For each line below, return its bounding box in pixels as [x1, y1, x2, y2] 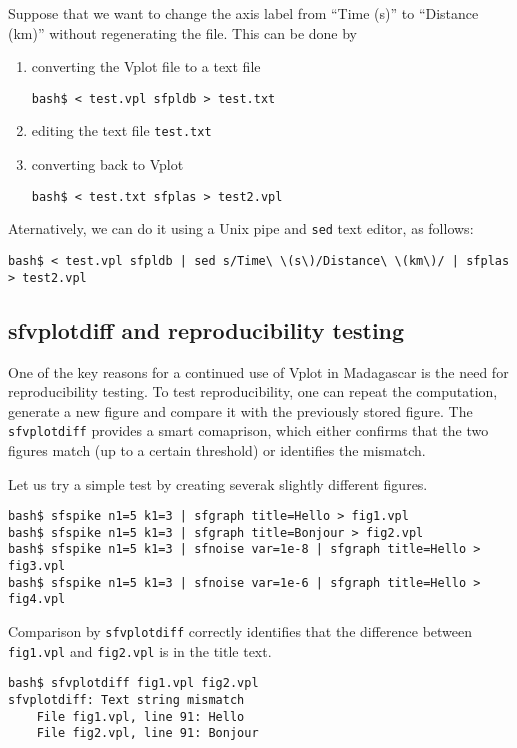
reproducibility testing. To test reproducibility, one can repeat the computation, [8, 381, 498, 402]
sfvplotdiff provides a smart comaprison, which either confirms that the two [8, 420, 489, 441]
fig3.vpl [8, 559, 66, 574]
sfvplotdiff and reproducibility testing [8, 314, 405, 345]
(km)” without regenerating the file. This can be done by [8, 22, 357, 43]
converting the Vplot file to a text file [31, 56, 261, 77]
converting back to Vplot [31, 154, 184, 175]
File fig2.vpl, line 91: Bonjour [36, 726, 259, 741]
